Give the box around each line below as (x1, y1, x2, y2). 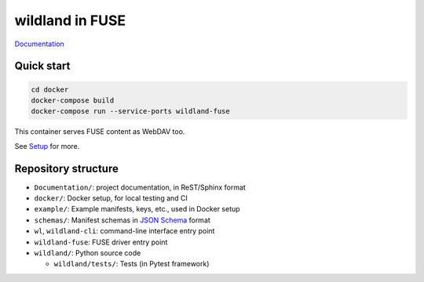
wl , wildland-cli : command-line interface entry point (34, 226, 215, 236)
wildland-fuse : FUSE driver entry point (34, 237, 168, 247)
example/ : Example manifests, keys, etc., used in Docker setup (34, 204, 240, 214)
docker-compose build (31, 96, 115, 105)
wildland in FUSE (14, 12, 126, 29)
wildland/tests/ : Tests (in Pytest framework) (53, 259, 210, 269)
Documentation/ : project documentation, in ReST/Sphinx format (34, 183, 247, 192)
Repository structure (14, 161, 119, 175)
